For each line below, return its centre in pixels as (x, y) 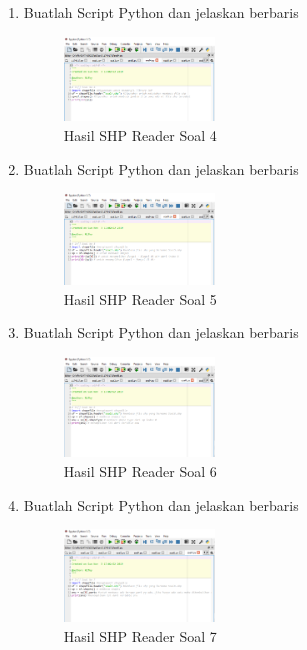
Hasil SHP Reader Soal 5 (140, 298)
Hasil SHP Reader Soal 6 (140, 471)
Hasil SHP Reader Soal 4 (140, 134)
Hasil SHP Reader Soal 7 (140, 635)
